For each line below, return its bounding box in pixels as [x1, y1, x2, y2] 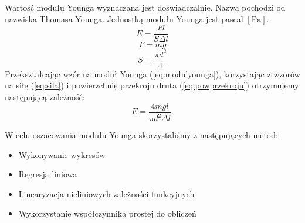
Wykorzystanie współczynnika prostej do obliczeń [18, 207, 196, 219]
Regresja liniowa [18, 168, 77, 180]
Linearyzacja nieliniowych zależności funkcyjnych [18, 187, 195, 200]
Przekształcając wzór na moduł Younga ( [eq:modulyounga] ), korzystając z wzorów [5, 67, 300, 80]
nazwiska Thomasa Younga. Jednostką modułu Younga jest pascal [5, 12, 243, 25]
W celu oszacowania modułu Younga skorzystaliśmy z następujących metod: [5, 129, 278, 140]
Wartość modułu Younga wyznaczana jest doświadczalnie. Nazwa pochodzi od [5, 1, 286, 13]
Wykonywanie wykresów [18, 148, 106, 160]
